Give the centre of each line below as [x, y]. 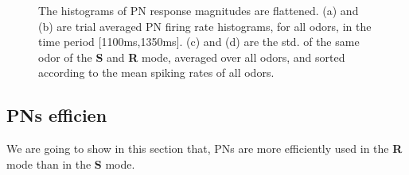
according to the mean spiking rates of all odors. [156, 72]
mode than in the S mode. [71, 164]
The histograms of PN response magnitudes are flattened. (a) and [199, 10]
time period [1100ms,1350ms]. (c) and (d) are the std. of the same [199, 42]
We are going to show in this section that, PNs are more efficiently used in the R [204, 148]
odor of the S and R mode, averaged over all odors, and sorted [192, 57]
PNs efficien [57, 115]
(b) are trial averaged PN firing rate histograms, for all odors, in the [205, 26]
